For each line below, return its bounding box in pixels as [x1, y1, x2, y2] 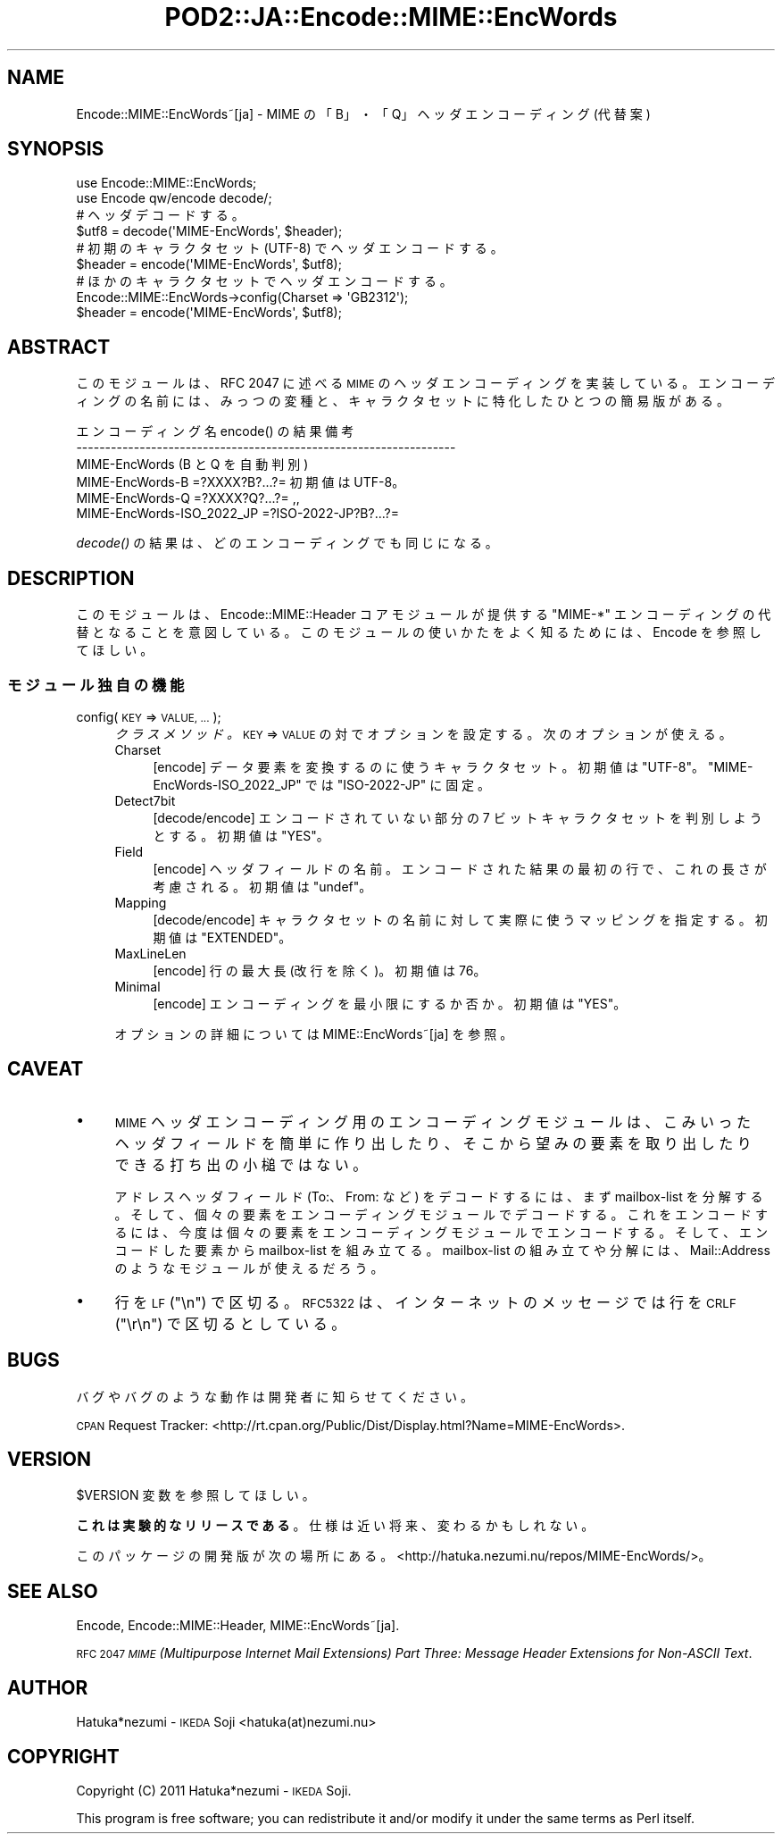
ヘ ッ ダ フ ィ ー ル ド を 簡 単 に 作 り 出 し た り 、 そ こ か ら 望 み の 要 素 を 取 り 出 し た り [114, 1134, 752, 1152]
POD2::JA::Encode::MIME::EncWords [164, 2, 618, 32]
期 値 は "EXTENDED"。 [153, 929, 292, 945]
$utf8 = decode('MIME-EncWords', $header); [76, 223, 343, 239]
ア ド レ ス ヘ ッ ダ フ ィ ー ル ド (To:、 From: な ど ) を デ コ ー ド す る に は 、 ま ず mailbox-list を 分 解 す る [114, 1188, 763, 1204]
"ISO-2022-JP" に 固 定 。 [337, 776, 491, 792]
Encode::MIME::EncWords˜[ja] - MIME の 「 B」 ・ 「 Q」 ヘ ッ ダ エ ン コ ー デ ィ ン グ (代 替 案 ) [76, 105, 651, 121]
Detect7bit [114, 792, 176, 808]
